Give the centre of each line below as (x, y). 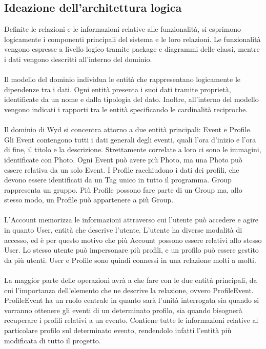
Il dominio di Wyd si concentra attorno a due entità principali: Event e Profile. (128, 129)
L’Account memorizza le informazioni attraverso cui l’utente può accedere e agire (131, 220)
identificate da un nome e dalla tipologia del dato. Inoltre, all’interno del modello (131, 99)
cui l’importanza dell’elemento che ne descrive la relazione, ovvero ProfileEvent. (129, 290)
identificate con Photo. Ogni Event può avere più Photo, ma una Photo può (123, 159)
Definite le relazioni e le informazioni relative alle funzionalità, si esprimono (123, 29)
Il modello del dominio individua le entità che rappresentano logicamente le (122, 79)
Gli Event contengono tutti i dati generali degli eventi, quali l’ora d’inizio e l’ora (130, 139)
